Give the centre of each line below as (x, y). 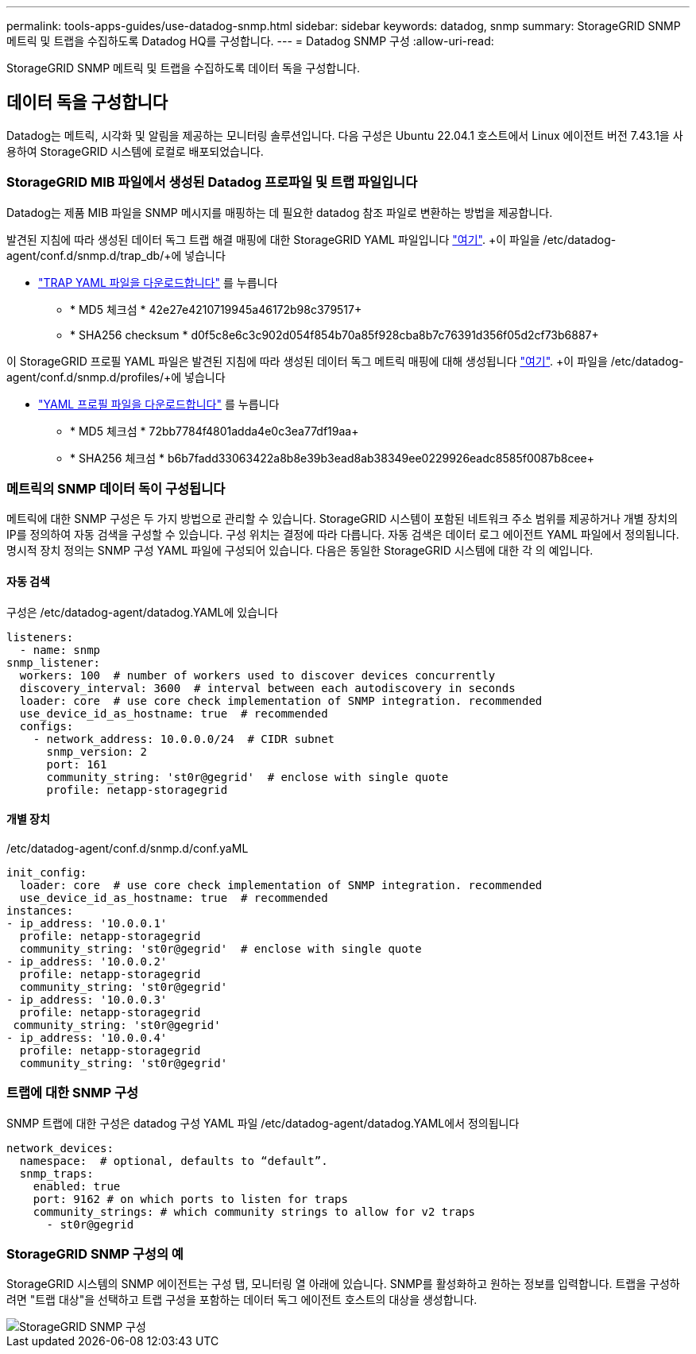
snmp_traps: (56, 1173)
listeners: (40, 637)
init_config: (47, 872)
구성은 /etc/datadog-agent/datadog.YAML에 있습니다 (142, 612)
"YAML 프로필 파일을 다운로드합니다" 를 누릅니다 (159, 404)
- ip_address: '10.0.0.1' (87, 923)
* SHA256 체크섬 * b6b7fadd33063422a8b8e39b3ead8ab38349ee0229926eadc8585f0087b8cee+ (332, 458)
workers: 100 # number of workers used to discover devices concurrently (257, 675)
